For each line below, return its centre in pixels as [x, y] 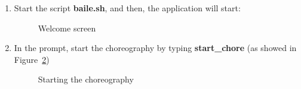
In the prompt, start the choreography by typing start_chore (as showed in [155, 48]
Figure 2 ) [32, 59]
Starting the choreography [86, 79]
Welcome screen [67, 28]
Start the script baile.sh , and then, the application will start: [127, 8]
